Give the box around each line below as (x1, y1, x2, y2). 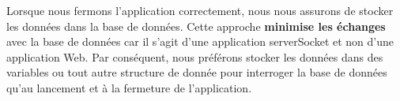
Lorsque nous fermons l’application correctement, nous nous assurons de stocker (6, 2, 394, 18)
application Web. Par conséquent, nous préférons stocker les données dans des (6, 48, 383, 65)
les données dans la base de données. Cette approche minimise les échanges (6, 17, 386, 34)
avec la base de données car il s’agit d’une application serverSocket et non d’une (6, 33, 394, 50)
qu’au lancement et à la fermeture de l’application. (6, 79, 252, 95)
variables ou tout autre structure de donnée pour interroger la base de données (6, 64, 387, 80)
